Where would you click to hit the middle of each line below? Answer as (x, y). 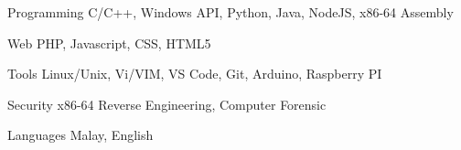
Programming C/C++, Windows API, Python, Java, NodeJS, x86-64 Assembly (230, 12)
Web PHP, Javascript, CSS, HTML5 (109, 43)
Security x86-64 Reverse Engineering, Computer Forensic (167, 104)
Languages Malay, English (80, 135)
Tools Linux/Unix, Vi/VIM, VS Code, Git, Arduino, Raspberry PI (195, 74)
